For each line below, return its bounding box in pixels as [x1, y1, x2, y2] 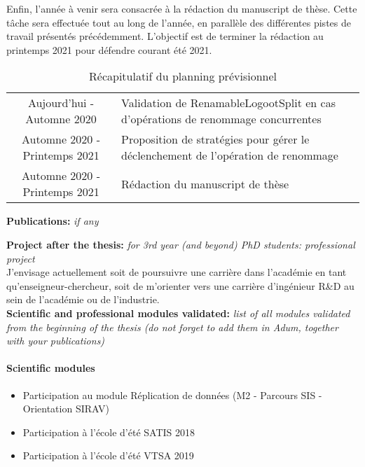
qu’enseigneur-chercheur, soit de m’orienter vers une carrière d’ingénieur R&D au [6, 278, 354, 293]
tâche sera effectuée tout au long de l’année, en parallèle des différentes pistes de [6, 15, 351, 29]
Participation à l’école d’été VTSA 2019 [22, 448, 194, 463]
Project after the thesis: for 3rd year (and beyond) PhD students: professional [6, 237, 355, 251]
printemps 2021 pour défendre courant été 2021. [6, 42, 212, 57]
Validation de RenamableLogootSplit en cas [121, 95, 336, 111]
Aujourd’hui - [27, 95, 95, 111]
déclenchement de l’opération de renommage [121, 147, 338, 164]
